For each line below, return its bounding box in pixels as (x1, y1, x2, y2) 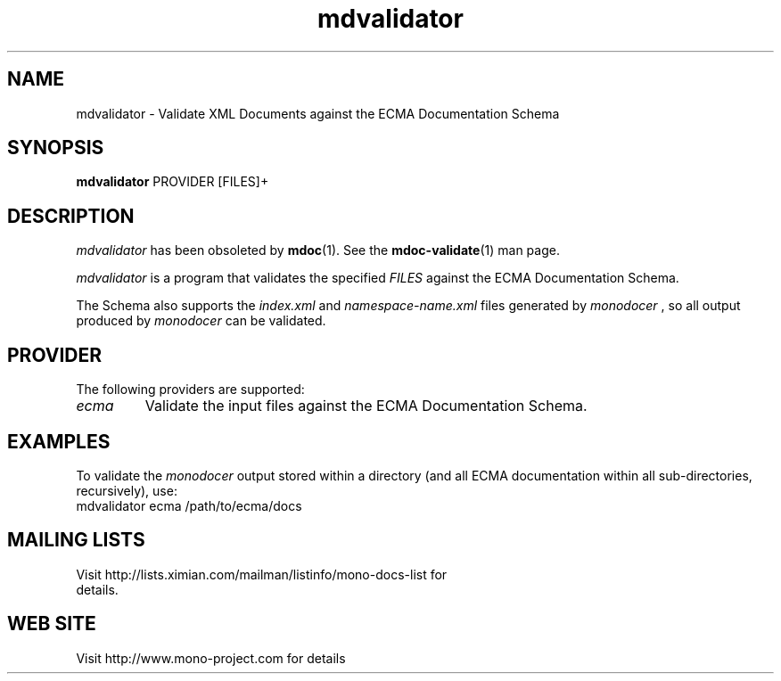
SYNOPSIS (7, 136, 104, 160)
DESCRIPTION (7, 204, 135, 227)
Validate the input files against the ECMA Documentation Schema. (144, 397, 588, 415)
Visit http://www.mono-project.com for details (76, 650, 346, 666)
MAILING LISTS (7, 529, 145, 552)
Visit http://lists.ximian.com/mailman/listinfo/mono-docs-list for (76, 566, 448, 582)
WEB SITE (7, 612, 96, 636)
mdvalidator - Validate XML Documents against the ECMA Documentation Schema (76, 105, 560, 121)
